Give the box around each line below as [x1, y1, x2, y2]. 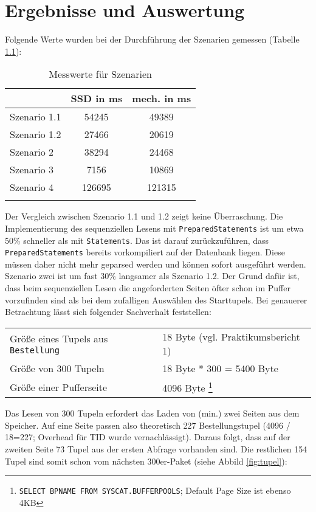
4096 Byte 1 [162, 378, 213, 395]
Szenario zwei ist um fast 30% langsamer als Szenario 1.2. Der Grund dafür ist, [5, 269, 300, 282]
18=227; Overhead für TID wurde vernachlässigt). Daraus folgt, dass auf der [5, 431, 290, 443]
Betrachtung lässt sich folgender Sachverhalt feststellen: [5, 305, 211, 318]
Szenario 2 [10, 145, 54, 159]
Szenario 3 [10, 162, 54, 177]
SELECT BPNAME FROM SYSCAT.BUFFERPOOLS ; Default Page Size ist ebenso [19, 484, 291, 497]
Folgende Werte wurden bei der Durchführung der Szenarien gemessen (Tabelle [5, 33, 300, 46]
